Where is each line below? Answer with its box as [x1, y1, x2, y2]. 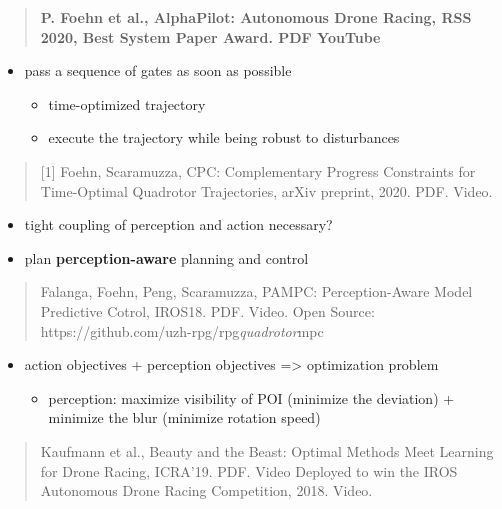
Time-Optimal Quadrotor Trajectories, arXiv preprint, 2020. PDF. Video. [40, 180, 493, 201]
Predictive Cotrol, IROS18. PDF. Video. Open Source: [40, 300, 375, 321]
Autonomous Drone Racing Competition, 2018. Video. [40, 480, 373, 501]
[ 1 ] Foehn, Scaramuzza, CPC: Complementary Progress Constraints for [40, 160, 476, 181]
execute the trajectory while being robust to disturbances [48, 127, 400, 148]
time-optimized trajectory [48, 93, 206, 114]
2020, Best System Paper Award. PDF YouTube [40, 26, 381, 47]
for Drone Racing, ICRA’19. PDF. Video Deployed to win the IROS [40, 460, 458, 481]
